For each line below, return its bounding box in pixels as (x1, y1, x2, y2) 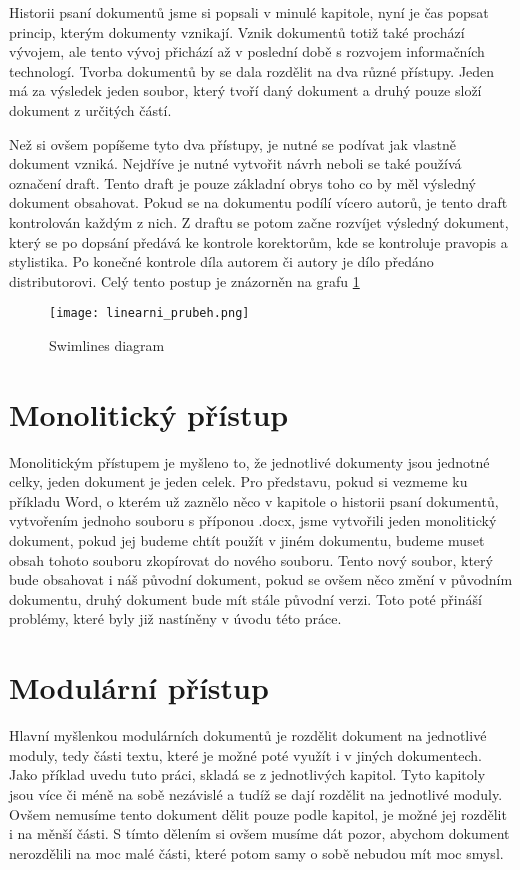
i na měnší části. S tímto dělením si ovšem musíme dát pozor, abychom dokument (9, 823, 510, 844)
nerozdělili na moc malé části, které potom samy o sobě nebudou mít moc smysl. (9, 842, 504, 863)
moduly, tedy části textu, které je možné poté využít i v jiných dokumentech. (9, 744, 483, 765)
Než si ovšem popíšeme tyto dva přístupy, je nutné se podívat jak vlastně (9, 133, 456, 154)
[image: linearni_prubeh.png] (49, 306, 250, 321)
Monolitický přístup (9, 393, 289, 434)
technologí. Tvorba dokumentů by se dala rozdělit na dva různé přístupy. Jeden (9, 60, 495, 81)
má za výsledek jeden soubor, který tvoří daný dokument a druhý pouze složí (9, 80, 482, 101)
